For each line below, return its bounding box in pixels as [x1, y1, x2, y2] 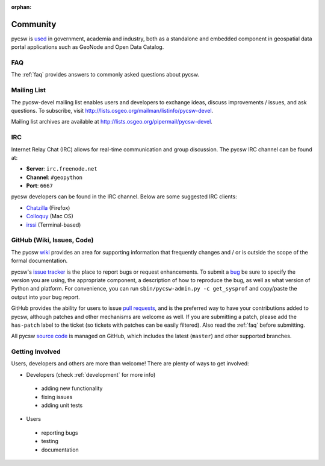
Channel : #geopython [26, 174, 83, 181]
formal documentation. [11, 257, 68, 265]
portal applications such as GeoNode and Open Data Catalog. [11, 43, 164, 51]
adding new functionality [41, 385, 103, 392]
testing [41, 438, 58, 445]
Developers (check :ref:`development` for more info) [26, 371, 156, 378]
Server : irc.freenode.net [26, 165, 97, 172]
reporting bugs [41, 429, 78, 436]
